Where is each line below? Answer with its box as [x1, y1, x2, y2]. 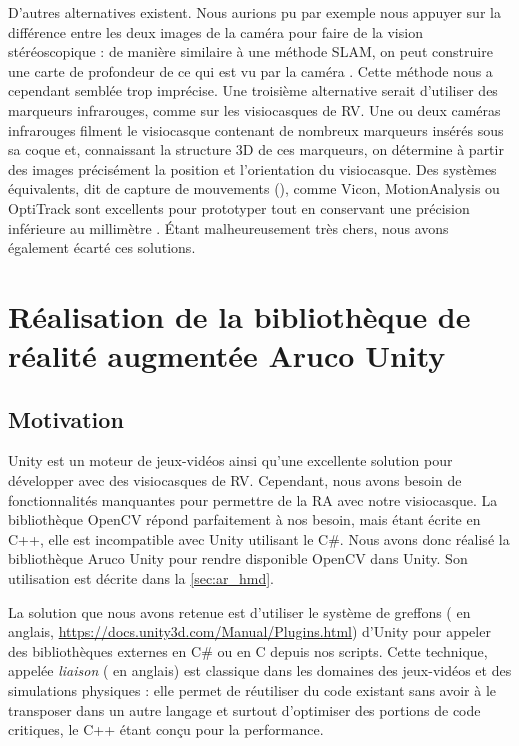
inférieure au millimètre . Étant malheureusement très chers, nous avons [8, 217, 449, 238]
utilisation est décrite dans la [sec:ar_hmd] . [8, 568, 275, 589]
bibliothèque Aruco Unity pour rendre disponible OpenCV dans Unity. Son [8, 548, 468, 569]
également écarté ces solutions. [8, 237, 196, 258]
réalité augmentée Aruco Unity [8, 335, 446, 376]
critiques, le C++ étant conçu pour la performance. [8, 719, 324, 740]
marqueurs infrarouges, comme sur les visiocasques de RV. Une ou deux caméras [8, 99, 501, 120]
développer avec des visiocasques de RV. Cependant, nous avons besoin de [8, 470, 462, 491]
